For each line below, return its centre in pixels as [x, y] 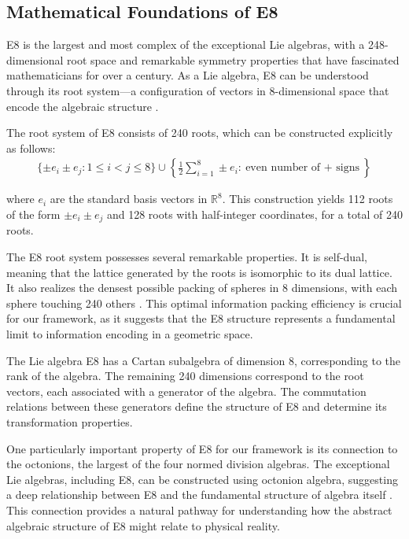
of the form [33, 214]
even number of [283, 168]
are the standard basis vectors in [129, 199]
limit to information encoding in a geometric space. [130, 334]
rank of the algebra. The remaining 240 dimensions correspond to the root [185, 376]
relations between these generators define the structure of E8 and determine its [197, 406]
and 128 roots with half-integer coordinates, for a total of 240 [254, 214]
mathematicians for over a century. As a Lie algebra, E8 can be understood [188, 75]
